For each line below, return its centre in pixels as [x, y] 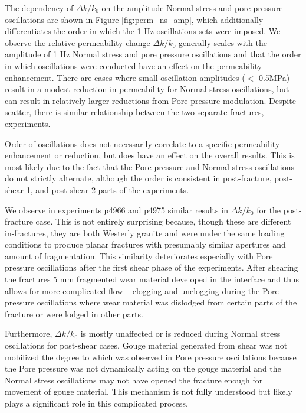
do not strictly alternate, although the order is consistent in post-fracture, [138, 178]
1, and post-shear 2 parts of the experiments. [108, 189]
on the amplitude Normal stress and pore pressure [192, 8]
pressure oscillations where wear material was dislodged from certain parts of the [151, 302]
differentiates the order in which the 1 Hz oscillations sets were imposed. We [143, 31]
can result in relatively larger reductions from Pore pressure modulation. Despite [150, 100]
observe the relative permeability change [78, 42]
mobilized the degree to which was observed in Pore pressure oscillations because [151, 357]
